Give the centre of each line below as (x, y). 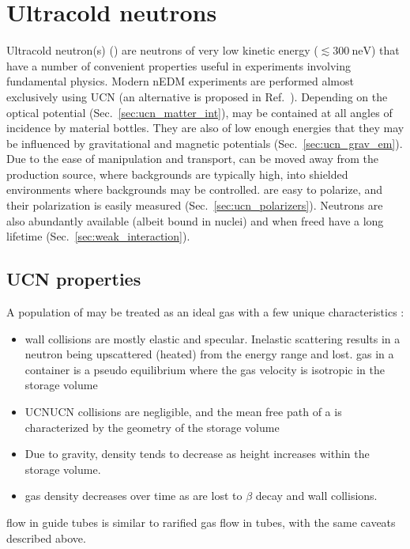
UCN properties (74, 279)
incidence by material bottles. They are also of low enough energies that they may (205, 128)
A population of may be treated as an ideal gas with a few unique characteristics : (205, 312)
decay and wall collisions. (316, 496)
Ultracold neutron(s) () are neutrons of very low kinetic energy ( (162, 50)
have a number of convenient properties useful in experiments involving (179, 65)
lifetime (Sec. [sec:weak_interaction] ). (98, 236)
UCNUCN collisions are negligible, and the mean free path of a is (183, 412)
